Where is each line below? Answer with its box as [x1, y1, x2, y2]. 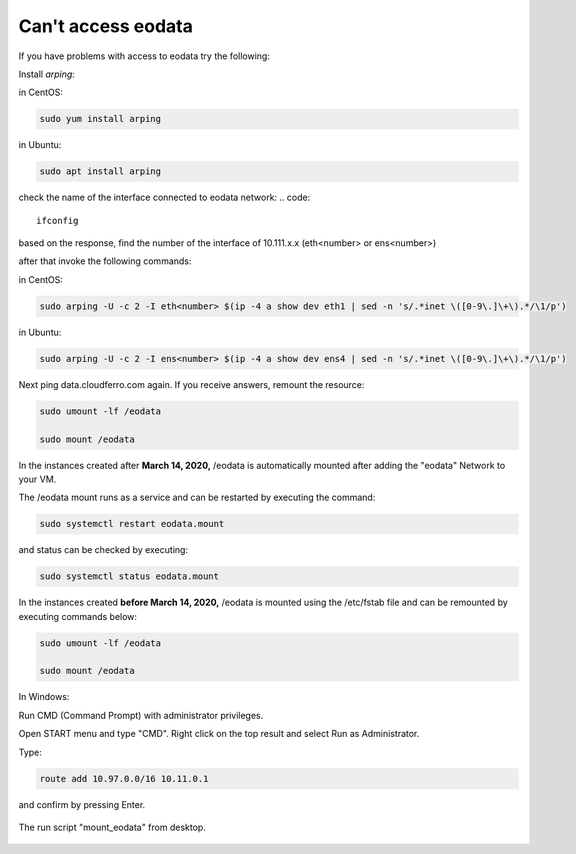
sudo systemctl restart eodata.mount [39, 518, 225, 530]
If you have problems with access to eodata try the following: [18, 50, 270, 62]
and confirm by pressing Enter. [18, 798, 146, 810]
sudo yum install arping [39, 113, 162, 125]
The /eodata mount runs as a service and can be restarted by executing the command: [18, 491, 376, 504]
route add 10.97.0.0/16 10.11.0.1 [39, 773, 209, 784]
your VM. [18, 473, 57, 485]
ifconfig [36, 215, 79, 226]
